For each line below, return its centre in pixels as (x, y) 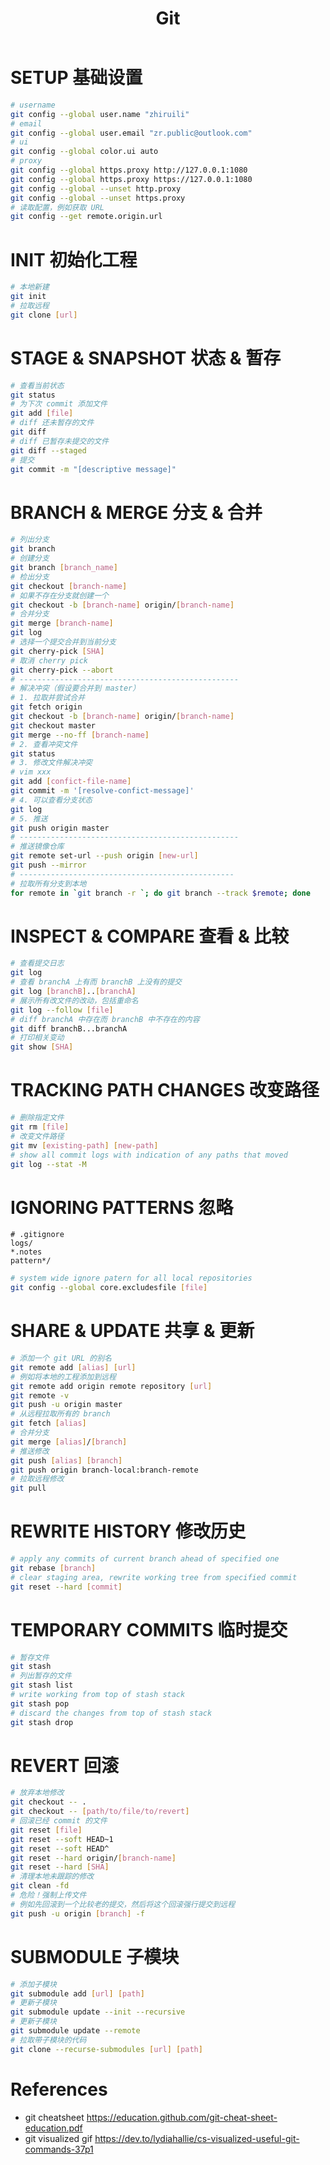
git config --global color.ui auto (84, 152)
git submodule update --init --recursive (98, 2012)
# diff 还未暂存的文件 (52, 423)
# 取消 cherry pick (49, 660)
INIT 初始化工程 (74, 259)
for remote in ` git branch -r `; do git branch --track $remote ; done (160, 893)
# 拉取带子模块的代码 (48, 2040)
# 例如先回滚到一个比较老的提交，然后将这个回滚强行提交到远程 (123, 1904)
